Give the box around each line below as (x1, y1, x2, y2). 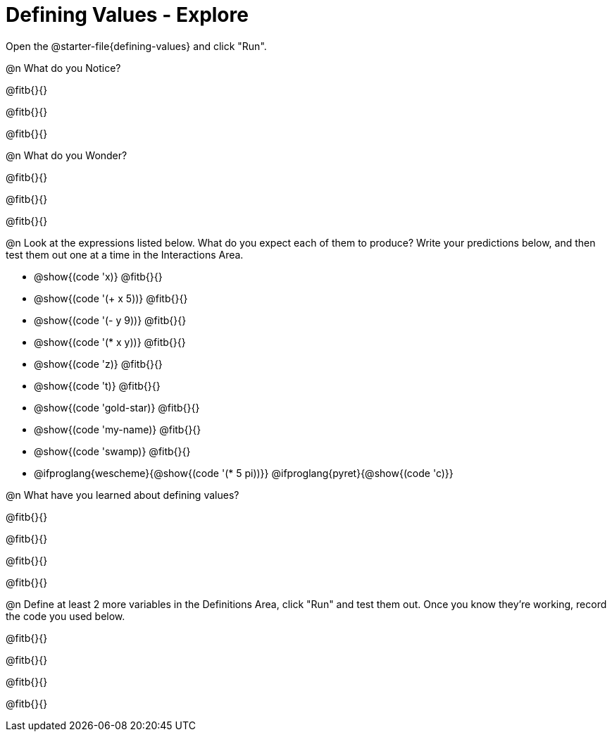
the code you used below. (6, 609, 125, 622)
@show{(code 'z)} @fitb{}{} (34, 357, 163, 370)
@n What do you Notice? (6, 61, 121, 74)
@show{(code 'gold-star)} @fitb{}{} (34, 401, 200, 414)
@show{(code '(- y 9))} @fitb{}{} (34, 314, 187, 326)
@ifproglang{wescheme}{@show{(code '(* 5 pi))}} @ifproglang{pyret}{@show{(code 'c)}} (34, 466, 454, 479)
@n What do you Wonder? (6, 149, 127, 161)
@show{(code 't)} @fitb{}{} (34, 379, 161, 392)
